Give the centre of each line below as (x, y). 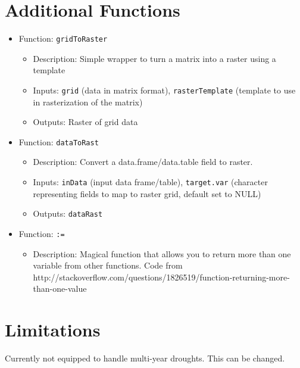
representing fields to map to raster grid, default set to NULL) (147, 193)
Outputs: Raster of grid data (85, 122)
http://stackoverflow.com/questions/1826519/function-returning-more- (161, 277)
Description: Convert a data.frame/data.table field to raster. (143, 162)
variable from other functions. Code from (108, 265)
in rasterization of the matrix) (88, 102)
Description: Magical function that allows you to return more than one (162, 253)
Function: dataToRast (59, 141)
